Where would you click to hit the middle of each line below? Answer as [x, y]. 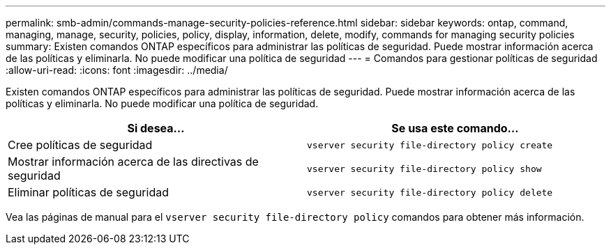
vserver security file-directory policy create [430, 145]
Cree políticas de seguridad [80, 145]
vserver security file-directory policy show [424, 169]
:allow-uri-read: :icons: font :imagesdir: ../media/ [117, 70]
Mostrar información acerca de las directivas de [133, 162]
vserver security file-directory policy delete [430, 192]
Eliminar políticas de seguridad [88, 192]
